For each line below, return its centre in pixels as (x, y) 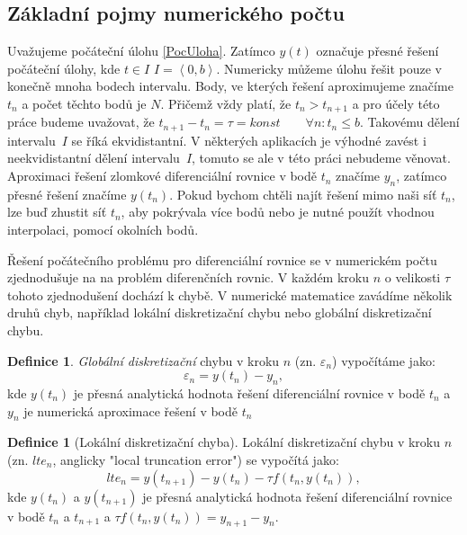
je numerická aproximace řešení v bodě (130, 410)
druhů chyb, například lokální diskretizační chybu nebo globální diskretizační (220, 312)
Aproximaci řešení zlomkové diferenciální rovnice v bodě (162, 176)
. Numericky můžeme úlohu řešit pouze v (329, 68)
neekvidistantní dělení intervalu (94, 158)
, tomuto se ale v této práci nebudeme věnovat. (321, 158)
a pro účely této (396, 103)
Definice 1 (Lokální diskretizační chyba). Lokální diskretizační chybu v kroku (224, 442)
